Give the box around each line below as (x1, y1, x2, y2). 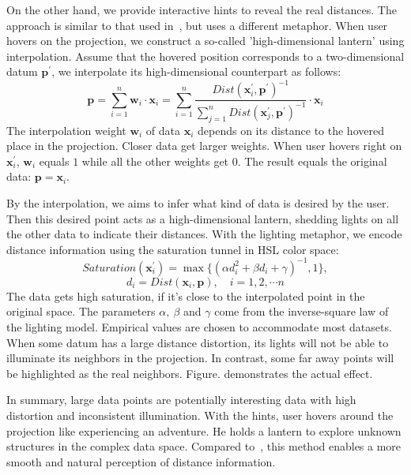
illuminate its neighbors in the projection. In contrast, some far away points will (6, 350, 394, 366)
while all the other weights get (81, 152, 229, 169)
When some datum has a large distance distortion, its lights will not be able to (6, 334, 389, 350)
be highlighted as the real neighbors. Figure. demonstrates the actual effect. (6, 365, 373, 381)
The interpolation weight (6, 122, 126, 138)
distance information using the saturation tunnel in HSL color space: (6, 241, 339, 257)
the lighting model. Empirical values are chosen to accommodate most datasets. (6, 319, 392, 335)
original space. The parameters (6, 303, 156, 320)
